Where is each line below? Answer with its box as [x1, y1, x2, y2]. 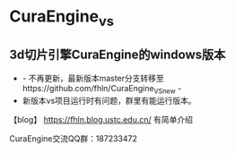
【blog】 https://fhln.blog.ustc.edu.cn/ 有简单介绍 [9, 115, 193, 125]
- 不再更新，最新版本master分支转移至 [22, 72, 164, 83]
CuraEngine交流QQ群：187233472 [9, 133, 137, 144]
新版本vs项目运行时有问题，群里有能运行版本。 [22, 96, 197, 106]
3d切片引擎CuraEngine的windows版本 [9, 47, 226, 63]
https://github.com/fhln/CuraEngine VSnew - [22, 82, 182, 96]
